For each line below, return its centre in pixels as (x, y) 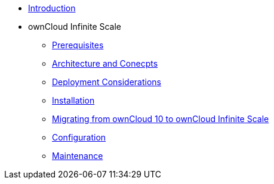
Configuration (79, 137)
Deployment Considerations (107, 82)
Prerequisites (78, 45)
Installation (73, 100)
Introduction (52, 8)
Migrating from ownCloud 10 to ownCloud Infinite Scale (161, 119)
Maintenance (78, 156)
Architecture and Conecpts (105, 63)
